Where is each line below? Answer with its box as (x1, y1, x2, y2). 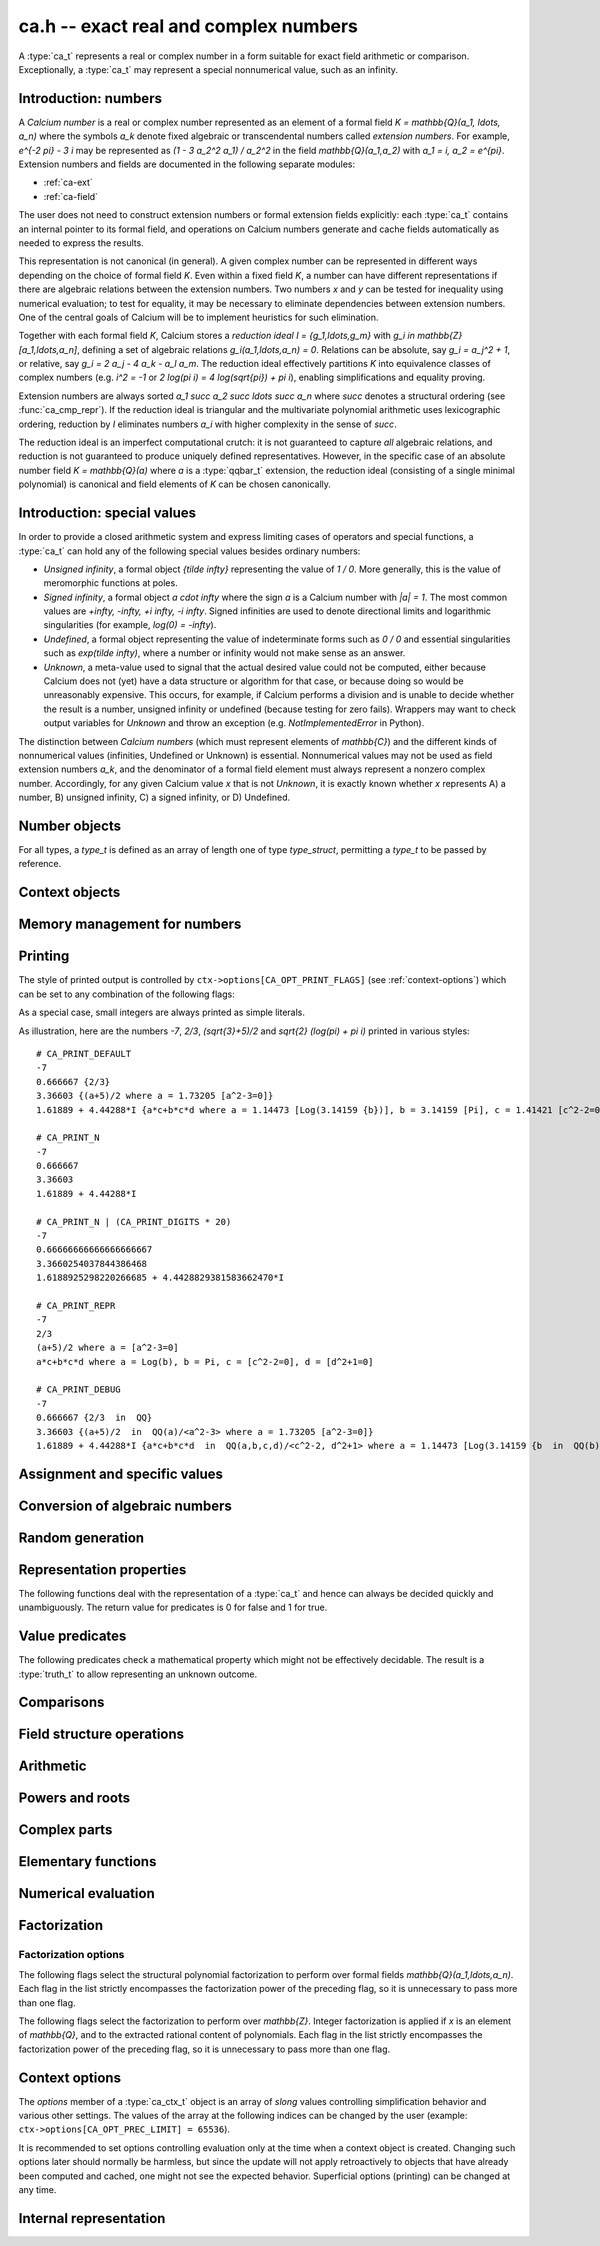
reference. (18, 858, 62, 870)
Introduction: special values (18, 505, 197, 522)
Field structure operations (18, 1726, 185, 1743)
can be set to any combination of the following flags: (18, 988, 235, 1000)
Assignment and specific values (18, 1465, 224, 1482)
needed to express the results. (18, 236, 144, 249)
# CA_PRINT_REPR (36, 1300, 116, 1311)
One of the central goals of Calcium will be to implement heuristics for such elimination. (18, 311, 379, 323)
